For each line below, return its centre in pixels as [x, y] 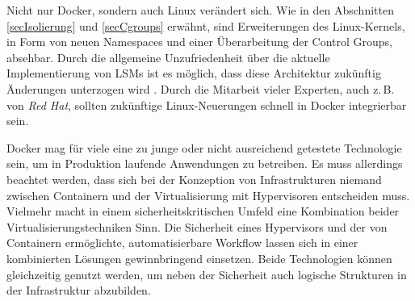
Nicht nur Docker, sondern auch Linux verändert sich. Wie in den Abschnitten [200, 10]
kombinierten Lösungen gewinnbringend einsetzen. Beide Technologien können [199, 258]
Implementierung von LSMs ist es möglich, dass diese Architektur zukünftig [194, 73]
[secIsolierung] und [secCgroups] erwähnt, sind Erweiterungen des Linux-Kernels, [206, 25]
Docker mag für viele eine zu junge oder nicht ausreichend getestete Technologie [204, 147]
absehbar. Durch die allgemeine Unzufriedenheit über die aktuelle [168, 57]
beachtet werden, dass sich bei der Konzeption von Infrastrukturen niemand [194, 179]
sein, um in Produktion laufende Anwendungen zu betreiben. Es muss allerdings [205, 163]
